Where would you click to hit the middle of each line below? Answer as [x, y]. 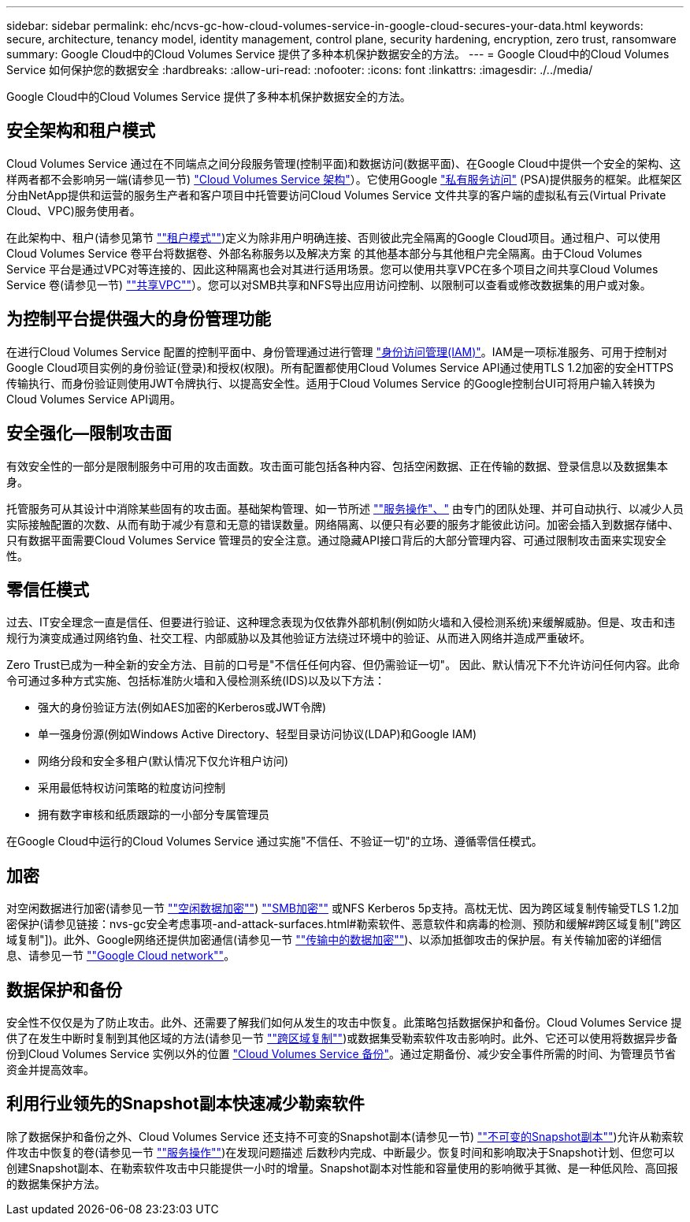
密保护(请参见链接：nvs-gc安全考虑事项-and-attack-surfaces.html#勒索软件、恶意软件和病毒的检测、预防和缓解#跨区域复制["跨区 [344, 924]
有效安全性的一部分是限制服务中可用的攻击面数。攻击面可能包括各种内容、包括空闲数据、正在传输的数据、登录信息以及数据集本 [337, 466]
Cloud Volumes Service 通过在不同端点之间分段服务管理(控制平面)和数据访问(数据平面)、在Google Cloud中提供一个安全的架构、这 [344, 163]
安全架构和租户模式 [81, 131]
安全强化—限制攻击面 [89, 433]
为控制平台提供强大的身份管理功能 [139, 319]
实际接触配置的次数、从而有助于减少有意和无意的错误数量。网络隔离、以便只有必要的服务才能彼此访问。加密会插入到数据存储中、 [343, 524]
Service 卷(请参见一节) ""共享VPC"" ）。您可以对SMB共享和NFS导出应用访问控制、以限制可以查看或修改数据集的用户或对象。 [329, 284]
